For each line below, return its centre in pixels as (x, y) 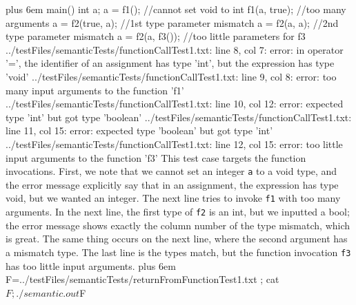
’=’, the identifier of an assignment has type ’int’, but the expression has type (170, 63)
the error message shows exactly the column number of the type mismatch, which (178, 225)
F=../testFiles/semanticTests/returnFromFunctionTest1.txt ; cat (142, 279)
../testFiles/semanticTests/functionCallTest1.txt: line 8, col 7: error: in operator (175, 49)
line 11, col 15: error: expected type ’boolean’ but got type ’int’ (139, 130)
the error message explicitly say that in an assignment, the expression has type (172, 184)
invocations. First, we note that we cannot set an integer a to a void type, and (171, 171)
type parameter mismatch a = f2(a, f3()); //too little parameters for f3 (156, 36)
